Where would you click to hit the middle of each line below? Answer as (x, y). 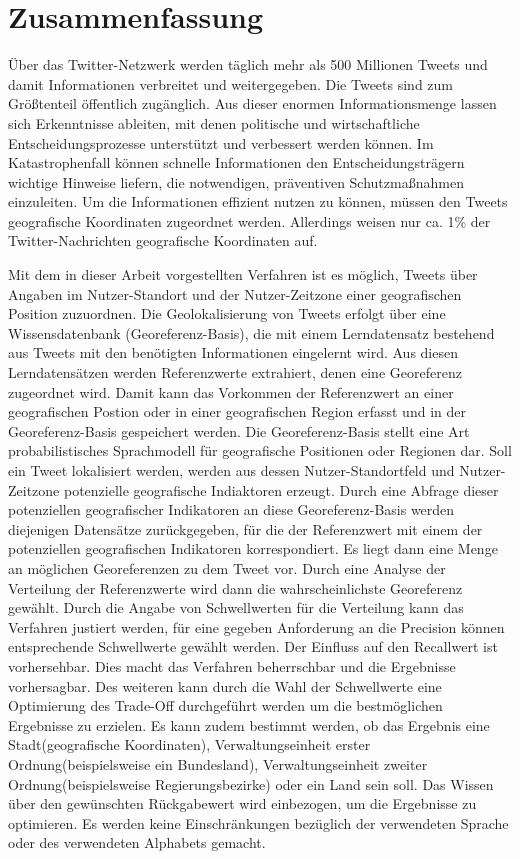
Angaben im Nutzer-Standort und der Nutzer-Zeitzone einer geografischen (235, 293)
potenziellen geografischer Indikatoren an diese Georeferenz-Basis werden (231, 509)
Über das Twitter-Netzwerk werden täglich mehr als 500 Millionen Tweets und (248, 64)
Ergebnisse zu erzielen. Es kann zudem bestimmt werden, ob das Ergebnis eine (249, 724)
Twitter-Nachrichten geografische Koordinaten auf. (163, 240)
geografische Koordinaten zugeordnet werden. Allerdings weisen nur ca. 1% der (249, 220)
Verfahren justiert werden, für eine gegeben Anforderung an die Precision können (256, 626)
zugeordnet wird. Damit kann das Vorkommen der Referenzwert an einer (231, 391)
